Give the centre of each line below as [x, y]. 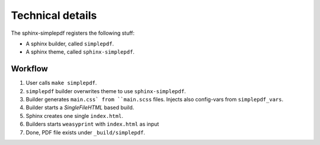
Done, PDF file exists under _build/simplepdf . [85, 132]
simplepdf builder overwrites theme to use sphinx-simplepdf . [106, 91]
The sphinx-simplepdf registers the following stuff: [73, 33]
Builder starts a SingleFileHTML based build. [80, 108]
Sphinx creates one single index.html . [75, 116]
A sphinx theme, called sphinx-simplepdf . [80, 52]
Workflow [30, 69]
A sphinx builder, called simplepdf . [70, 44]
